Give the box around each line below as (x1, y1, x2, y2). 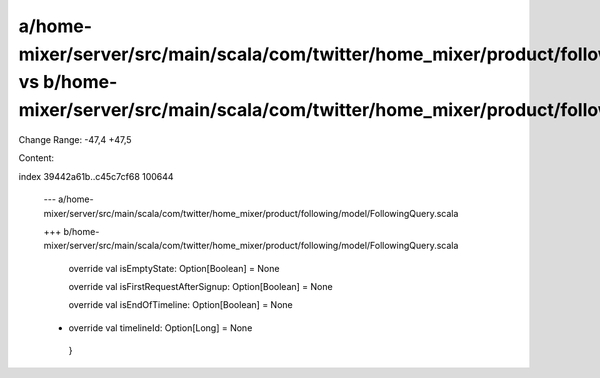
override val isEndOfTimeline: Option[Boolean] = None (68, 299, 294, 311)
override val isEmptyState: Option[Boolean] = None (68, 262, 280, 274)
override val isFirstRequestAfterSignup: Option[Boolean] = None (68, 281, 334, 293)
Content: (18, 152, 55, 164)
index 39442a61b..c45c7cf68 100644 (18, 170, 174, 182)
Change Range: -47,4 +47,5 (18, 133, 132, 145)
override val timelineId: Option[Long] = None (68, 321, 253, 334)
